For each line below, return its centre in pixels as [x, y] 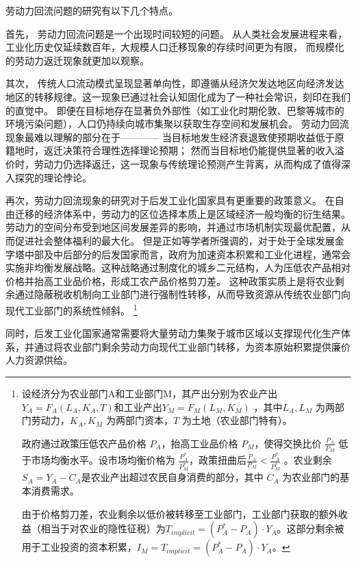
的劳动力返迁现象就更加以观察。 [77, 60]
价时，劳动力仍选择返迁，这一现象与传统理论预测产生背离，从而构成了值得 [173, 163]
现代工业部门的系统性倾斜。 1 [72, 309]
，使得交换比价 [288, 443]
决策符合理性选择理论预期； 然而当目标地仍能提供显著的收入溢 [203, 150]
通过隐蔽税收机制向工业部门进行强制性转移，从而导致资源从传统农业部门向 [182, 294]
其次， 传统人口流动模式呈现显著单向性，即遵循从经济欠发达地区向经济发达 [175, 83]
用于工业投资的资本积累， [79, 547]
